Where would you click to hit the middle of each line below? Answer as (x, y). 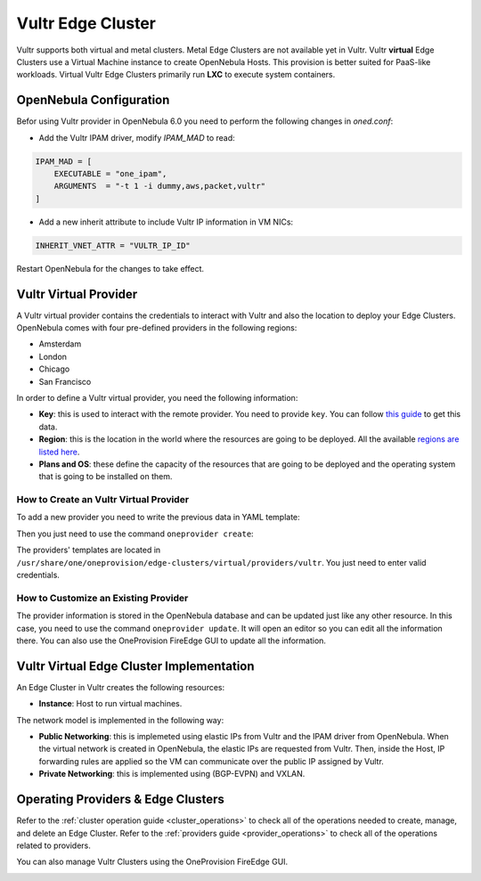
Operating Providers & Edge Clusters (120, 799)
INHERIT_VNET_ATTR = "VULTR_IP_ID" (113, 245)
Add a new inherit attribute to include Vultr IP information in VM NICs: (166, 222)
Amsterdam (60, 344)
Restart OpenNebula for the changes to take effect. (110, 268)
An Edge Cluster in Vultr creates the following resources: (121, 687)
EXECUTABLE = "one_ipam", (110, 174)
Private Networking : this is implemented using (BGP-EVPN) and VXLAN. (172, 774)
